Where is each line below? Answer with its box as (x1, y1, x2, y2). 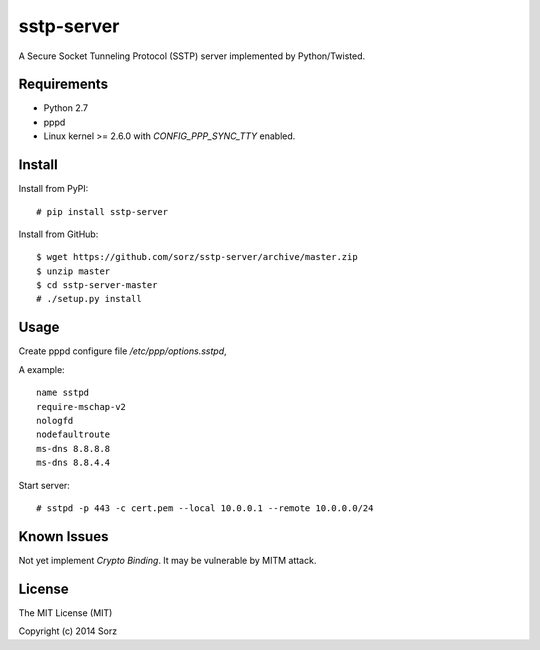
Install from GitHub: (18, 228, 99, 240)
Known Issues (18, 528, 109, 545)
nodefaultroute (36, 429, 111, 440)
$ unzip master (36, 265, 111, 277)
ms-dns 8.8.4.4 (36, 457, 111, 469)
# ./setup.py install (36, 293, 142, 305)
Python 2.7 (43, 102, 89, 114)
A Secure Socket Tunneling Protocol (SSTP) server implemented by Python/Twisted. (18, 50, 365, 62)
